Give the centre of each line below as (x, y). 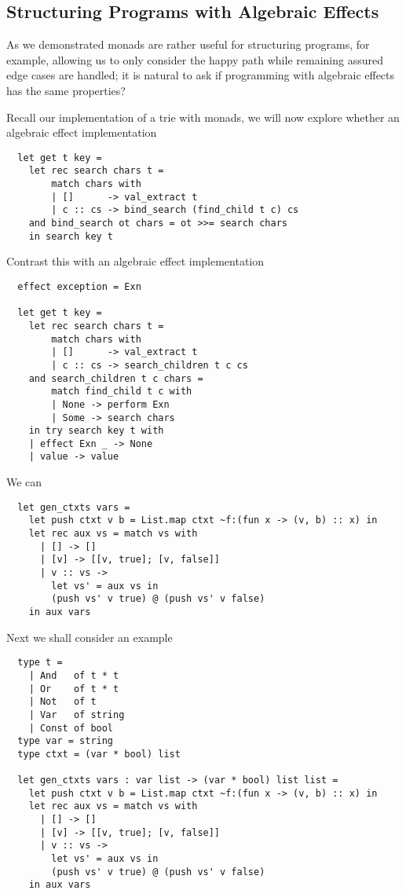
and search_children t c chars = (116, 378)
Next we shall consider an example (90, 637)
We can (24, 482)
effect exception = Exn (79, 286)
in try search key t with (96, 431)
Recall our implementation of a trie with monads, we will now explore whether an (203, 117)
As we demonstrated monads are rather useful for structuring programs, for (188, 44)
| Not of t (62, 702)
